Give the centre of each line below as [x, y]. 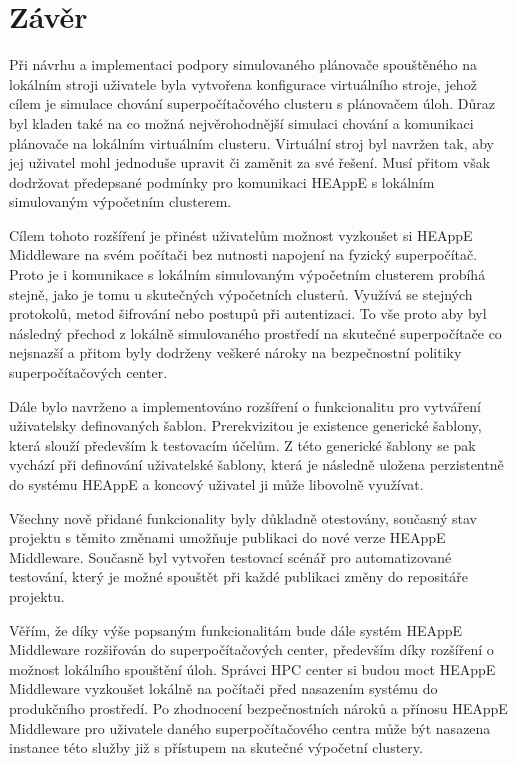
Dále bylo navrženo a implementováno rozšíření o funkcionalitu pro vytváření [245, 405]
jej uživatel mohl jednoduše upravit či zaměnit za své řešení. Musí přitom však [250, 162]
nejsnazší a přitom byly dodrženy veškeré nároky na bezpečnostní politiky [235, 352]
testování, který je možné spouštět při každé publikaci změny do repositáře [238, 576]
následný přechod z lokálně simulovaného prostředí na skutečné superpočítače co [255, 332]
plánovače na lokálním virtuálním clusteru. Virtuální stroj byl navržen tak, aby [251, 142]
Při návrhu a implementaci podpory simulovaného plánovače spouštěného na [243, 64]
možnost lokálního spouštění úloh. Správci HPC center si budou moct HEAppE [252, 668]
